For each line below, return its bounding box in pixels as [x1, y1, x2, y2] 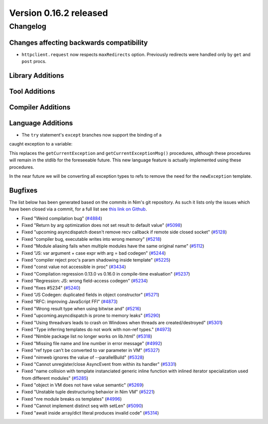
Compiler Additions [9, 103, 70, 111]
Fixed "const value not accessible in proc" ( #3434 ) [21, 264, 126, 270]
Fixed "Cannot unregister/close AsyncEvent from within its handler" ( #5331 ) [21, 361, 177, 367]
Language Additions [9, 119, 73, 127]
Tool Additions [9, 87, 56, 95]
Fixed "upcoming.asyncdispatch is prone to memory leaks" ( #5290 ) [21, 313, 161, 319]
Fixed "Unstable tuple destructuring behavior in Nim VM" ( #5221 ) [21, 389, 155, 395]
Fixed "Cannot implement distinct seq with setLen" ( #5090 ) [21, 403, 143, 409]
